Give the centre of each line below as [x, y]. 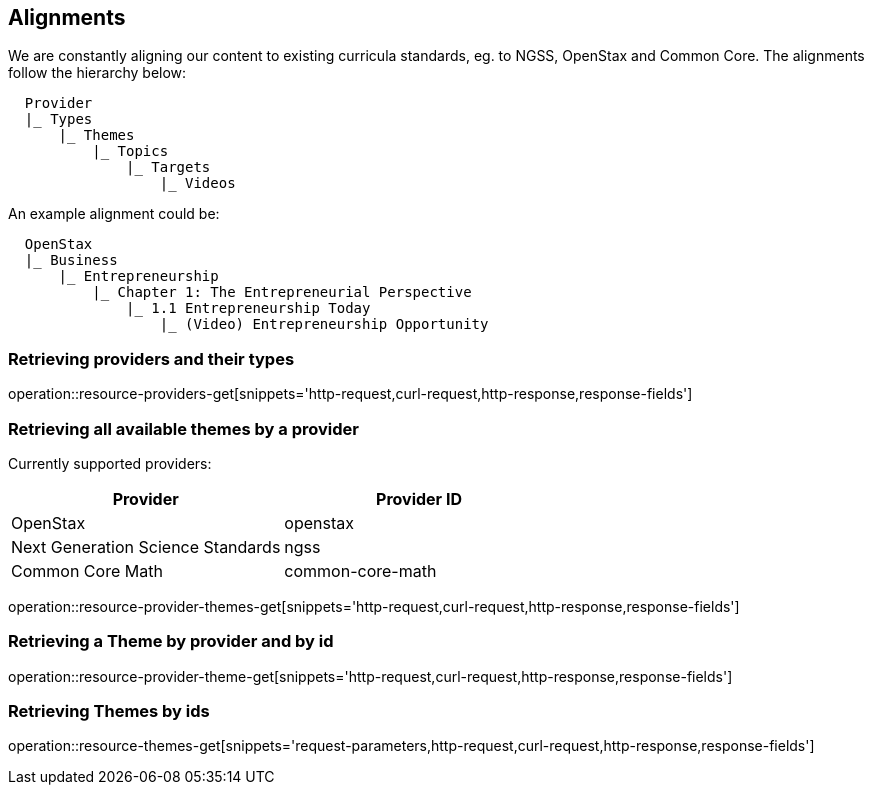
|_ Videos [197, 183]
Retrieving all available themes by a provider [183, 428]
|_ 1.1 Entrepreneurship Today [248, 308]
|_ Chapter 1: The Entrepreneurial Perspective [282, 292]
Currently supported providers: [110, 463]
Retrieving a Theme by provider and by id [171, 641]
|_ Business [71, 260]
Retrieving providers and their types [151, 358]
